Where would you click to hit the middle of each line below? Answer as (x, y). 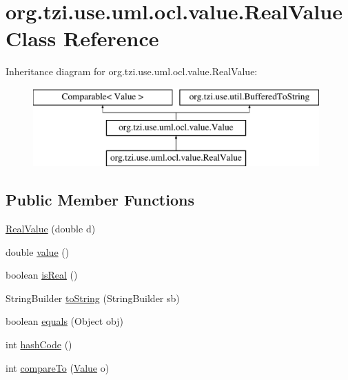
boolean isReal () (42, 275)
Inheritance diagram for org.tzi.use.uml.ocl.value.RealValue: (132, 71)
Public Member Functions (100, 200)
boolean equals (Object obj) (64, 321)
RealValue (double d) (51, 229)
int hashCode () (39, 344)
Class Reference (82, 38)
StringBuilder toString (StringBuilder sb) (93, 298)
